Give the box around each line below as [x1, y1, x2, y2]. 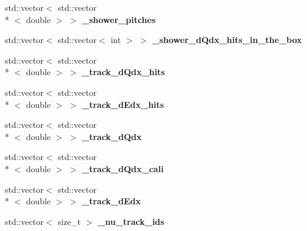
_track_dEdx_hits [81, 98, 164, 110]
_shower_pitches [81, 13, 156, 25]
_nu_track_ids [98, 215, 164, 227]
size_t [58, 215, 81, 227]
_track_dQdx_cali [81, 162, 164, 175]
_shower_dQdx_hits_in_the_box [152, 33, 302, 46]
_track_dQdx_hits [81, 65, 165, 78]
